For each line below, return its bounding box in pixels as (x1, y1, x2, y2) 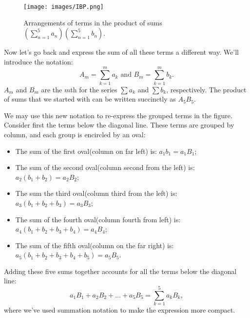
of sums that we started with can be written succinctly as (4, 94, 176, 104)
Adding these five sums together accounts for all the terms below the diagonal (4, 266, 237, 276)
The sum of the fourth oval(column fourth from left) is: (15, 214, 181, 224)
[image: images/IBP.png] (23, 3, 104, 10)
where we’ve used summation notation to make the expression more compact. (4, 305, 235, 315)
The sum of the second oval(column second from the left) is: (15, 162, 195, 172)
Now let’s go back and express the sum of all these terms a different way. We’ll (4, 47, 239, 57)
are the (41, 84, 62, 94)
